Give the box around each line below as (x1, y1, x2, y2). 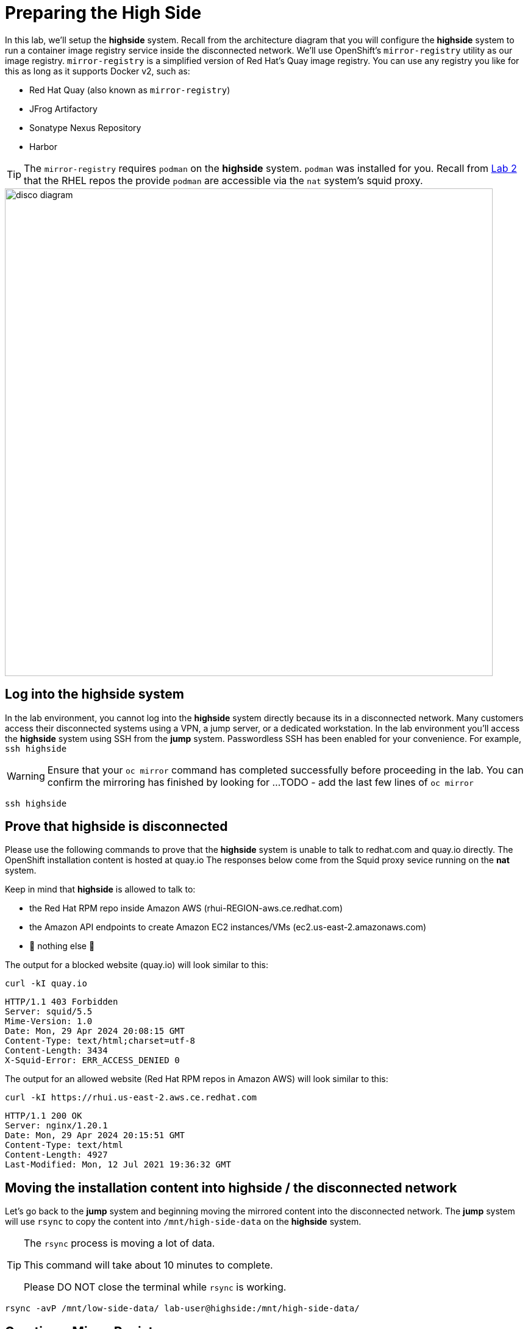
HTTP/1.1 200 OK (5, 1111, 82, 1121)
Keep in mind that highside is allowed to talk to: (5, 884, 196, 895)
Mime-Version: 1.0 (5, 1016, 93, 1027)
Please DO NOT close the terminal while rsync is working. (24, 1281, 287, 1294)
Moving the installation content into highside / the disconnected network (5, 1180, 457, 1195)
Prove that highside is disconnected (5, 819, 228, 835)
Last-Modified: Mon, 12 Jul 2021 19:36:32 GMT (5, 1160, 231, 1170)
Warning (7, 769, 45, 782)
